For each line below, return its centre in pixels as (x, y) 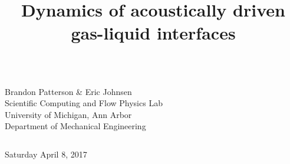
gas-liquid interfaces (153, 33)
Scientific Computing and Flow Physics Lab (84, 103)
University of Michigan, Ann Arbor (68, 114)
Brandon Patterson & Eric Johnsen (68, 91)
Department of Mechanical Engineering (75, 126)
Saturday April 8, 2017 (46, 154)
